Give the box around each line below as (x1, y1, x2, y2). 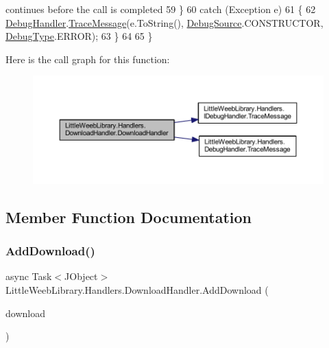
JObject (64, 269, 98, 283)
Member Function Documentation (5, 206, 252, 227)
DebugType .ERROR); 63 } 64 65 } (5, 29, 153, 43)
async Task (5, 269, 52, 283)
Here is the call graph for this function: (5, 51, 170, 66)
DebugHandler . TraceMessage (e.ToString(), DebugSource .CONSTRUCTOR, (5, 15, 324, 30)
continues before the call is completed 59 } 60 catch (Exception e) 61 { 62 (5, 2, 316, 16)
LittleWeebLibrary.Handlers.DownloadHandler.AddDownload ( (5, 282, 269, 297)
